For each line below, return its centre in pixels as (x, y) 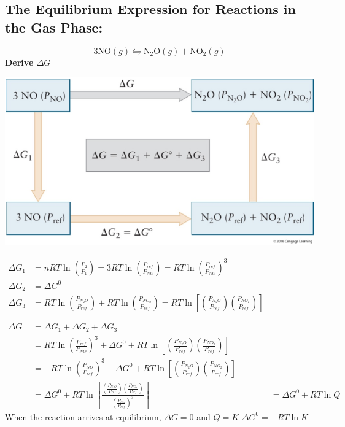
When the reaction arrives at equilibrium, (83, 416)
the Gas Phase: (54, 27)
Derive (19, 62)
